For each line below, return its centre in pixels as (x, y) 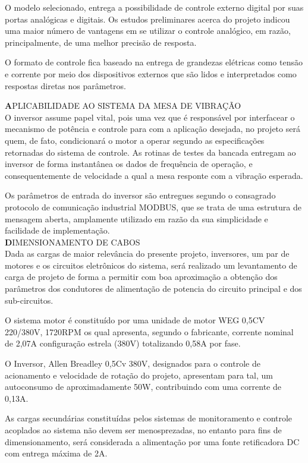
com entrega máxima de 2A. (56, 453)
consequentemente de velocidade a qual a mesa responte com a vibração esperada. (154, 175)
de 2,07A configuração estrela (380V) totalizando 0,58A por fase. (123, 343)
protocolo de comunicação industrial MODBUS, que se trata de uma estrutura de (153, 207)
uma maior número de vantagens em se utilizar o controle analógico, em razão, (148, 31)
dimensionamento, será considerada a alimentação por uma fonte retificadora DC (152, 441)
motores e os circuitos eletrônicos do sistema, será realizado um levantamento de (151, 265)
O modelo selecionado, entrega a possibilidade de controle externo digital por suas (154, 7)
